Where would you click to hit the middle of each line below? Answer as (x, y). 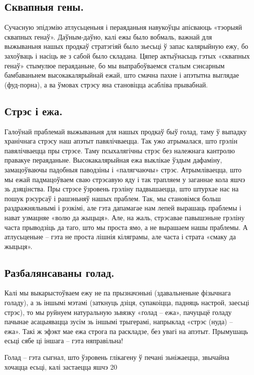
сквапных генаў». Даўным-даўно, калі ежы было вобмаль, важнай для (108, 36)
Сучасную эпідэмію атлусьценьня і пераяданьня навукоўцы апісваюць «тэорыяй (123, 27)
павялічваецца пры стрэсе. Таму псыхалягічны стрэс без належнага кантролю (120, 150)
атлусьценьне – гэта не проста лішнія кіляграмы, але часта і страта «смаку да (120, 237)
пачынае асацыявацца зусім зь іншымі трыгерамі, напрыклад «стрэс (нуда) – (119, 322)
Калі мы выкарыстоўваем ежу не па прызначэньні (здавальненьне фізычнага (118, 293)
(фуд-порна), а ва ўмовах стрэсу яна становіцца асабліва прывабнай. (106, 84)
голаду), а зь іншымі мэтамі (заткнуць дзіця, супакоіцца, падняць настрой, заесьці (127, 302)
